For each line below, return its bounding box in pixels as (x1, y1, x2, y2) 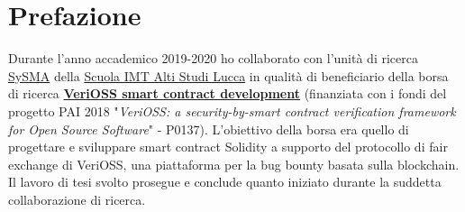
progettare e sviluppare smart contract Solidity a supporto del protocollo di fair (8, 137, 448, 156)
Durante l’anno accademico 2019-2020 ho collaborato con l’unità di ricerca (8, 49, 418, 68)
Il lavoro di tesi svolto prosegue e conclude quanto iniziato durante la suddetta (8, 172, 442, 191)
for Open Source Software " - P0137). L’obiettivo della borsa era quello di (8, 119, 409, 138)
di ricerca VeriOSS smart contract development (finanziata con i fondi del (8, 84, 447, 103)
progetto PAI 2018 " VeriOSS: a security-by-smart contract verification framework (8, 101, 456, 120)
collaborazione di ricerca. (8, 189, 146, 208)
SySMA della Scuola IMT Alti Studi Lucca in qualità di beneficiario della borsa (8, 66, 449, 85)
